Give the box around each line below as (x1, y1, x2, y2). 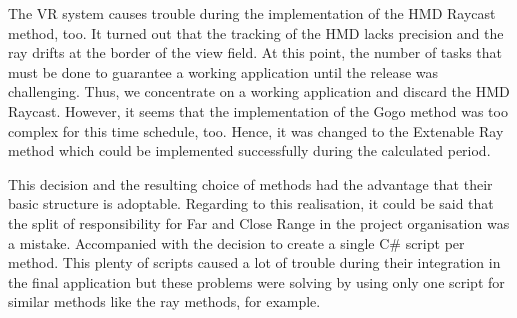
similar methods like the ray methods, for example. (8, 291, 321, 312)
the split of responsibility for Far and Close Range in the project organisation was (8, 212, 510, 233)
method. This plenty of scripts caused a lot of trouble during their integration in (8, 252, 501, 273)
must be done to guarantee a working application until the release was (8, 61, 439, 82)
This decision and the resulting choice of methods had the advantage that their (8, 173, 493, 194)
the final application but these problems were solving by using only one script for (8, 271, 505, 292)
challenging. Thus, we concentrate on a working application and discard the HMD (8, 81, 510, 102)
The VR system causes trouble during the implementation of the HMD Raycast (8, 3, 496, 23)
